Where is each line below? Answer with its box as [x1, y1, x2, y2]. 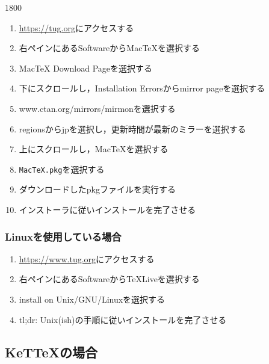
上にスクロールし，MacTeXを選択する [19, 143, 169, 155]
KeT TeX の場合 [5, 342, 97, 361]
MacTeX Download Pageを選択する [19, 61, 153, 74]
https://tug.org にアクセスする [19, 21, 134, 34]
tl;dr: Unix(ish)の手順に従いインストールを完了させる [19, 313, 227, 325]
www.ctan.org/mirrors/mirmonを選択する [19, 102, 176, 114]
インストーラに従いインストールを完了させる [19, 203, 196, 215]
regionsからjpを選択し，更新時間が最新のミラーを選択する [19, 122, 246, 135]
